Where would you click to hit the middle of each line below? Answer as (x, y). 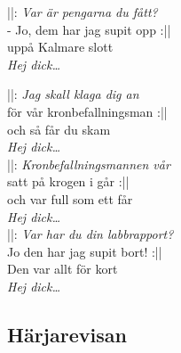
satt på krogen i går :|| (68, 181)
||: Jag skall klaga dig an (73, 94)
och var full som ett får (70, 198)
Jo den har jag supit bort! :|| (85, 251)
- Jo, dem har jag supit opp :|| (89, 29)
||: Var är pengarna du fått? (83, 12)
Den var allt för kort (63, 269)
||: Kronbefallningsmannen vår (89, 164)
